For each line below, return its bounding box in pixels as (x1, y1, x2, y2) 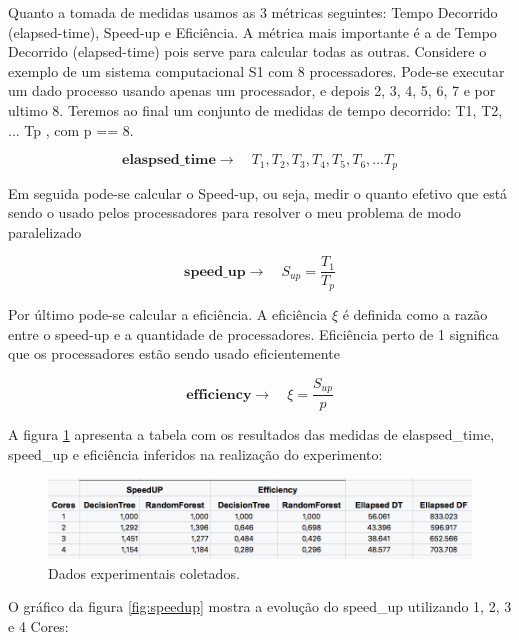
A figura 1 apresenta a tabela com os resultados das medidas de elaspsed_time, (8, 424, 495, 445)
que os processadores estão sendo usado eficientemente (8, 343, 340, 364)
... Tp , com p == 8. (8, 119, 134, 140)
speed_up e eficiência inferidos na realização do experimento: (8, 443, 383, 464)
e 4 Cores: (8, 616, 69, 637)
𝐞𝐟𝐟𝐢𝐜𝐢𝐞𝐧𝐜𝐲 (186, 387, 252, 402)
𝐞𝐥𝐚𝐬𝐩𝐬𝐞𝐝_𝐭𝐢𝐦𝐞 (122, 153, 216, 168)
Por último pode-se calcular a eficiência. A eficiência (8, 303, 328, 324)
